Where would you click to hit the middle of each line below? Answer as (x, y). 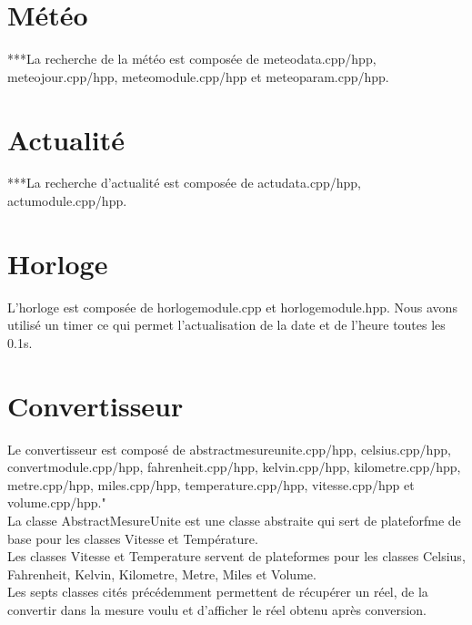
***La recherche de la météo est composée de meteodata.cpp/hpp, (192, 59)
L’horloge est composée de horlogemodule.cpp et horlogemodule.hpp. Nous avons (232, 307)
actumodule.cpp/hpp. (67, 201)
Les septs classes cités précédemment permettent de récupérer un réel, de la (218, 592)
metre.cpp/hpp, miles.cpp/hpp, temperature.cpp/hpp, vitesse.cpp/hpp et (211, 484)
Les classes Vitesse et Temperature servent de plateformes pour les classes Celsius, (236, 556)
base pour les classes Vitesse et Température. (133, 538)
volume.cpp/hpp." (57, 502)
